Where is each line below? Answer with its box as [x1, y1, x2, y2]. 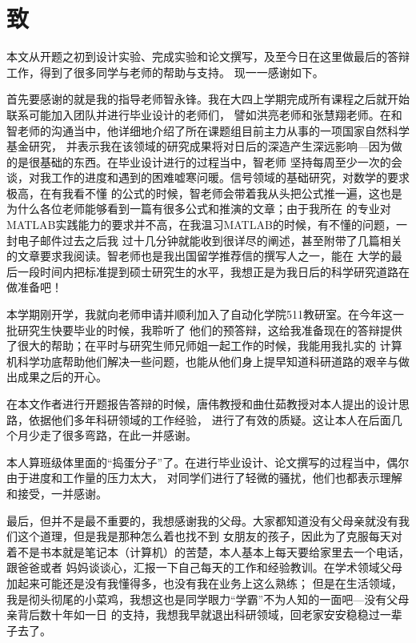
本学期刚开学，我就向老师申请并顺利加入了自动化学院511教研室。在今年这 [6, 306, 393, 323]
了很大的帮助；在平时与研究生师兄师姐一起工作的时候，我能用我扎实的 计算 [6, 337, 402, 354]
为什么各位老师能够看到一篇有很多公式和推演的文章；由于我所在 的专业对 [6, 200, 391, 217]
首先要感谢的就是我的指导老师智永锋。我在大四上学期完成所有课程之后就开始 [6, 90, 410, 107]
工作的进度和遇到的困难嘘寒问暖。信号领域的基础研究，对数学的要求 [50, 169, 410, 186]
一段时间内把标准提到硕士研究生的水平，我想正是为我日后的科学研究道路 [17, 263, 398, 279]
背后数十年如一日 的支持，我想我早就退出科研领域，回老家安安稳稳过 [17, 606, 380, 623]
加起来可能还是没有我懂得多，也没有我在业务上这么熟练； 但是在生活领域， [6, 574, 402, 591]
